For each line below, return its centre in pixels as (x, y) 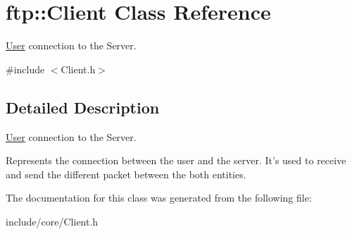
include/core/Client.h (52, 221)
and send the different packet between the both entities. (126, 174)
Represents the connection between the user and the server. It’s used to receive (176, 160)
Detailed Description (83, 107)
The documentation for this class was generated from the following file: (159, 198)
